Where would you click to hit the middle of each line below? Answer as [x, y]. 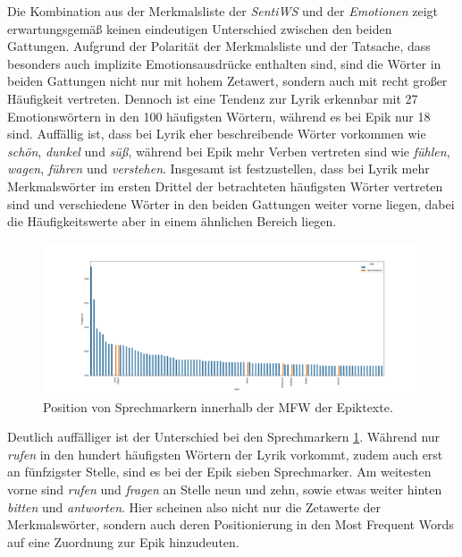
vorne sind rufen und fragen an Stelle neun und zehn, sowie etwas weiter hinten [225, 489]
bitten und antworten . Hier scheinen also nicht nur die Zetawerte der [194, 506]
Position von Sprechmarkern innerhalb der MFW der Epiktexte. [218, 406]
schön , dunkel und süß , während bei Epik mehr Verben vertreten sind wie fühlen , [229, 151]
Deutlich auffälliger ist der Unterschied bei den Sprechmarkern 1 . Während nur [224, 437]
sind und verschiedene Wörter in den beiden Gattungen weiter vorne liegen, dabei [231, 203]
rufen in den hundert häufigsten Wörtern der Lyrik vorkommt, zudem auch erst [225, 454]
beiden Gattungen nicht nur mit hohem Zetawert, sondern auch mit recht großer [227, 81]
